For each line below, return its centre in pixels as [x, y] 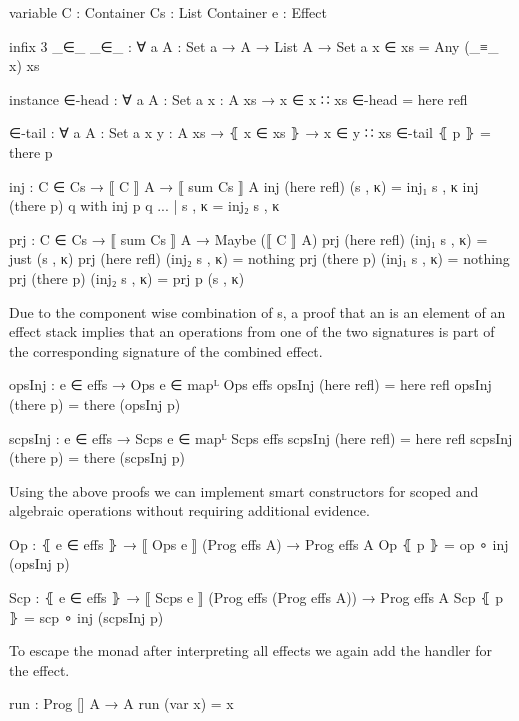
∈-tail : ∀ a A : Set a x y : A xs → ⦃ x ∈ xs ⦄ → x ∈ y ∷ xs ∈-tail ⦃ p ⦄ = [250, 132]
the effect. [39, 669]
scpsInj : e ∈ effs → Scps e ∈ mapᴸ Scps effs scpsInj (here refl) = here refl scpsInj [261, 437]
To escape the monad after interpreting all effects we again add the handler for [250, 650]
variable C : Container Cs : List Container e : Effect [168, 12]
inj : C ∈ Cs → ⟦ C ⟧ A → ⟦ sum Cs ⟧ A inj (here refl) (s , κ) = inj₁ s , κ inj [244, 185]
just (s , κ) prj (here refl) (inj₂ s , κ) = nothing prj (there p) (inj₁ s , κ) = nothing [259, 258]
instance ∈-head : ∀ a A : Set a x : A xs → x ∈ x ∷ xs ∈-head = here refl [238, 98]
